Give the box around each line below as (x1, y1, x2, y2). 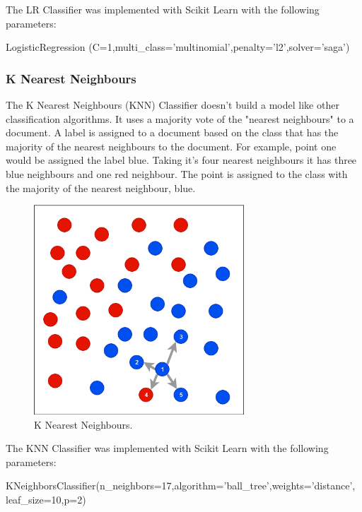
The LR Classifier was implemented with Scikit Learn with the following (6, 2, 320, 16)
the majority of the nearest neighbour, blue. (6, 180, 196, 195)
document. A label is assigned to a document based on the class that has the (6, 125, 339, 140)
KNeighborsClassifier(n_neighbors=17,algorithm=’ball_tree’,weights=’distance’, (6, 478, 356, 493)
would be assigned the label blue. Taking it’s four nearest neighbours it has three (6, 153, 357, 167)
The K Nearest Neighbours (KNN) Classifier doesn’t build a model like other (6, 97, 339, 112)
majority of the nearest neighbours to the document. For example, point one (6, 138, 337, 153)
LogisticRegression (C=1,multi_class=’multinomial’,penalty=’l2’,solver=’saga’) (6, 40, 350, 54)
